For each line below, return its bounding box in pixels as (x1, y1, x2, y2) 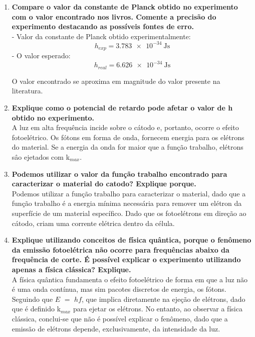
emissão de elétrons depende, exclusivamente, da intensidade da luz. (12, 323, 220, 333)
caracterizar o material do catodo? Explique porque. (12, 178, 196, 189)
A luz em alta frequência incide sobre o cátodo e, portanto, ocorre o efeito (12, 122, 239, 133)
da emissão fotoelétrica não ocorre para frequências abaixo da (12, 244, 229, 255)
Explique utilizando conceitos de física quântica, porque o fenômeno (12, 235, 251, 245)
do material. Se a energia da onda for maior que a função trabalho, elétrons (12, 142, 243, 152)
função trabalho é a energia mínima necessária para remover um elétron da (12, 198, 242, 208)
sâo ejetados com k (12, 152, 70, 162)
